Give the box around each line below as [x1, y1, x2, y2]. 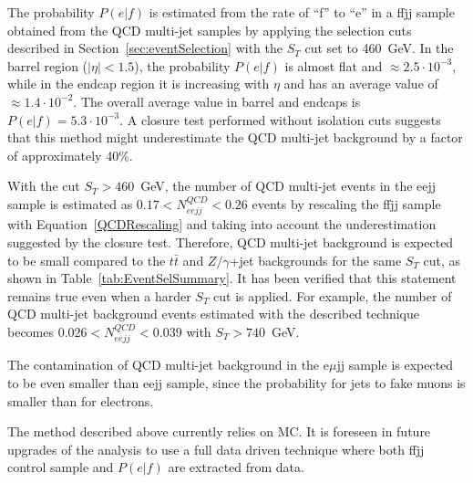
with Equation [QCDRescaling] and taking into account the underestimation [7, 215, 437, 234]
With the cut [7, 176, 80, 195]
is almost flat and [284, 56, 383, 75]
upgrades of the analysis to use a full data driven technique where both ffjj [7, 439, 425, 458]
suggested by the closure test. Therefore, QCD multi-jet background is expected [7, 232, 454, 251]
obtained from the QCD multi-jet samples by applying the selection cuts [7, 20, 412, 39]
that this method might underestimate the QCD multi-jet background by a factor [7, 128, 463, 147]
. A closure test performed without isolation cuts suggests [119, 110, 441, 129]
